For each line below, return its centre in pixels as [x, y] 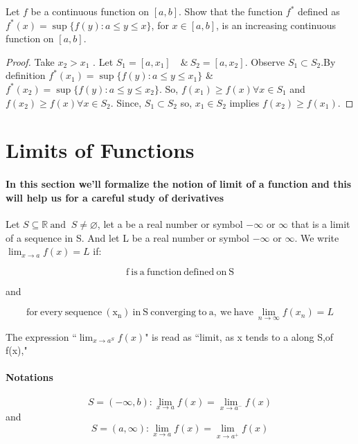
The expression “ [41, 336]
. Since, [126, 102]
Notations [29, 377]
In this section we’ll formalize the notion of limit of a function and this [179, 184]
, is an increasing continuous [276, 25]
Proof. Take [30, 61]
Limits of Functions [100, 150]
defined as [319, 11]
